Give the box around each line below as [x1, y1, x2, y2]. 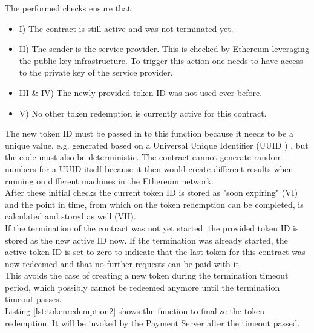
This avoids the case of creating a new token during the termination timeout [5, 269, 289, 282]
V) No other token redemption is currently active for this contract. [19, 106, 267, 119]
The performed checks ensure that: [5, 2, 134, 14]
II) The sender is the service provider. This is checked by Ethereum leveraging [19, 42, 309, 55]
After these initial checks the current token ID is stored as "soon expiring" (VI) [5, 186, 298, 199]
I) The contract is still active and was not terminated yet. [19, 22, 234, 34]
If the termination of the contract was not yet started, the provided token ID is [5, 221, 299, 234]
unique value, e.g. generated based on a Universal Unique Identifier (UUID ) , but [5, 138, 309, 151]
